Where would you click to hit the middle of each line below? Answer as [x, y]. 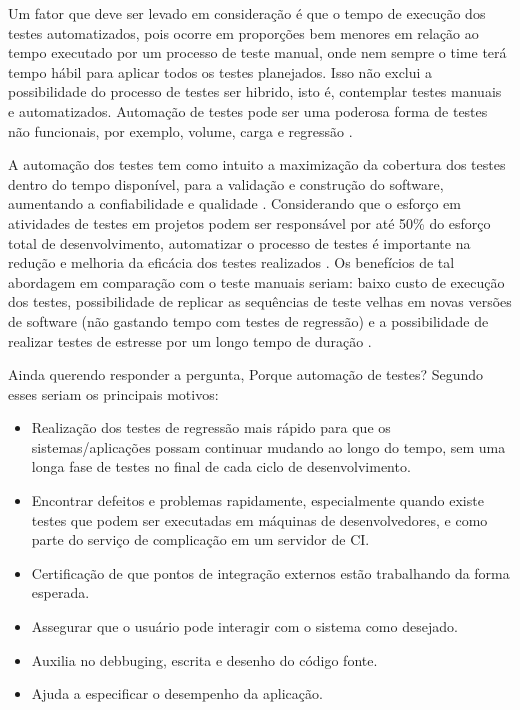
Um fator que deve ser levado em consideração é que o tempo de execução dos [247, 13]
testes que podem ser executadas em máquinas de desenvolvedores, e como [259, 519]
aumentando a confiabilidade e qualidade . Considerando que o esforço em [234, 203]
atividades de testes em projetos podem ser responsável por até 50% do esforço [249, 222]
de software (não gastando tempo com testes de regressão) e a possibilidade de [248, 320]
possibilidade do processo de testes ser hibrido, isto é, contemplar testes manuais [255, 91]
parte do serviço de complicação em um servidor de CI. [200, 539]
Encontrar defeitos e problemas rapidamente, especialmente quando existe [257, 500]
